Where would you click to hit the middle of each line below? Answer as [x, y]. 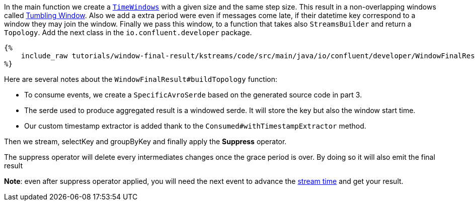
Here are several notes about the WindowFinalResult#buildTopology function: [141, 79]
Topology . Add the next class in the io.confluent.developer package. [128, 32]
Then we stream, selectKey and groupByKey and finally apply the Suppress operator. [145, 141]
